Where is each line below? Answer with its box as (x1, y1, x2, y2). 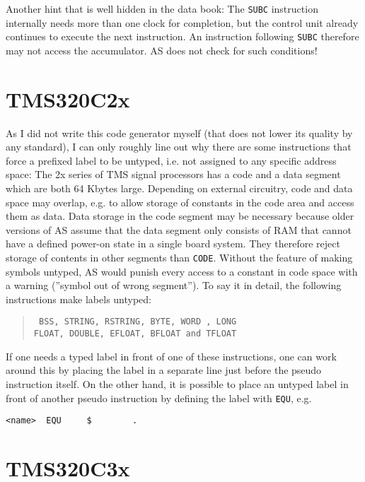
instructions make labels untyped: (6, 291, 152, 306)
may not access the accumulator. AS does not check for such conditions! (6, 42, 318, 57)
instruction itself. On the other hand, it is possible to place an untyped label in (6, 376, 349, 391)
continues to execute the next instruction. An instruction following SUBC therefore (6, 29, 359, 44)
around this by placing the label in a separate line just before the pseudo (6, 363, 322, 377)
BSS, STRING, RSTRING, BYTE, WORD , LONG (38, 317, 237, 327)
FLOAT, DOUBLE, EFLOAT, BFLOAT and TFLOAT (33, 329, 237, 339)
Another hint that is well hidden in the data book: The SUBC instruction (6, 1, 318, 16)
